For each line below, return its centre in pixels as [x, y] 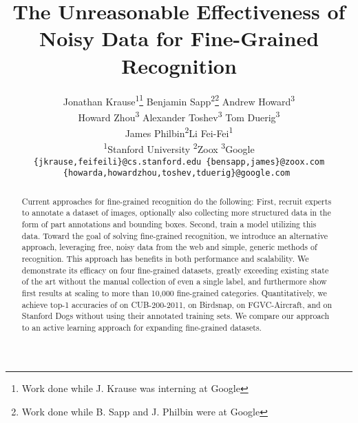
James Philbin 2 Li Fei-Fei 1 [179, 132]
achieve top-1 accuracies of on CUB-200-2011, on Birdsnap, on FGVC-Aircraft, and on [177, 304]
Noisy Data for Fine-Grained [179, 38]
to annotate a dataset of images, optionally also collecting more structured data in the [176, 213]
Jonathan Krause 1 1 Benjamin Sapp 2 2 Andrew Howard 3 [179, 100]
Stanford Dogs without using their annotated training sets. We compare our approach [176, 316]
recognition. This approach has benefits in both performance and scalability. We [165, 258]
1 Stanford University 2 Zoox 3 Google [179, 148]
